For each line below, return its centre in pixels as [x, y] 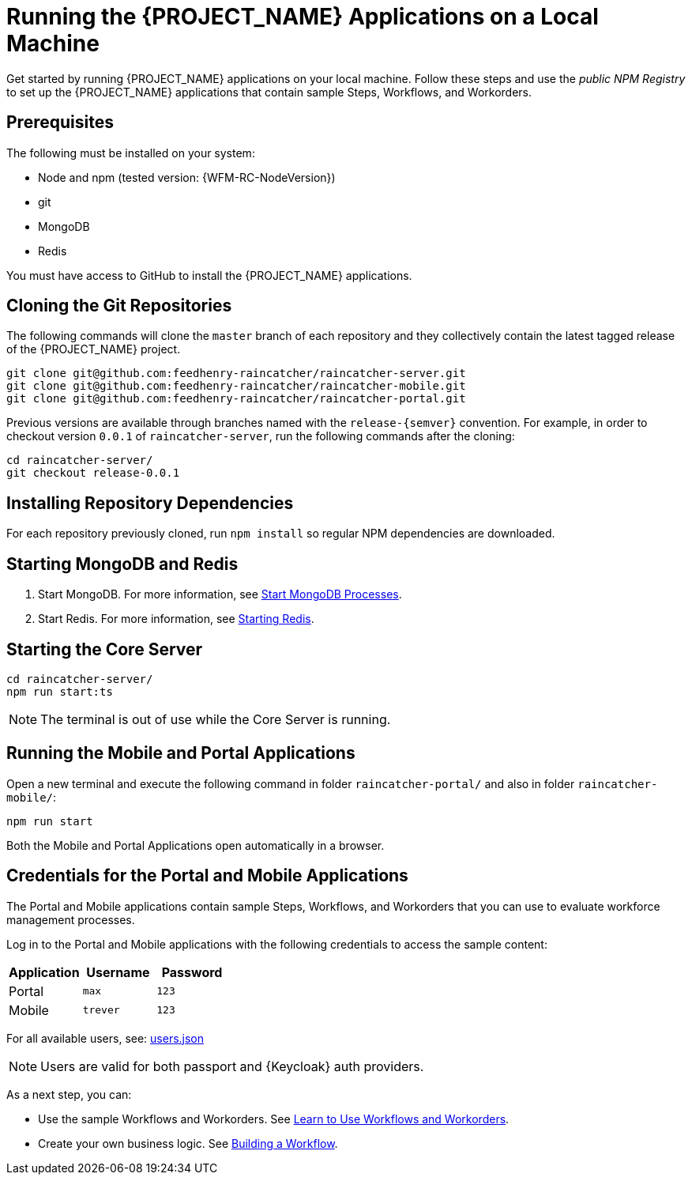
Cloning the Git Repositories [119, 306]
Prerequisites [60, 123]
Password [192, 972]
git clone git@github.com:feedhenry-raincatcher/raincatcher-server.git [236, 374]
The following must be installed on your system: [131, 153]
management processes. [71, 919]
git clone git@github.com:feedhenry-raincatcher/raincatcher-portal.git [236, 399]
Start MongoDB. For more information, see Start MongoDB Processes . [220, 594]
